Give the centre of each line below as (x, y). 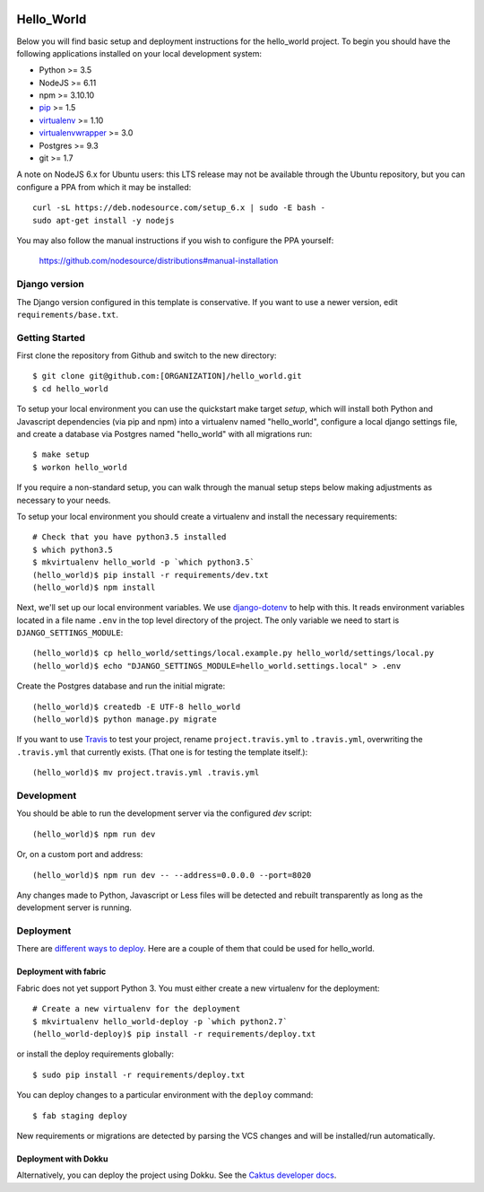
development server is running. (74, 907)
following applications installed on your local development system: (139, 53)
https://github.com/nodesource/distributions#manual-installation (159, 261)
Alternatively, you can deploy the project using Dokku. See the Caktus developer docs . (177, 1175)
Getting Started (51, 337)
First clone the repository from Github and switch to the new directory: (147, 355)
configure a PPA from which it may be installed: (104, 187)
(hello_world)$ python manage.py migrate (125, 719)
